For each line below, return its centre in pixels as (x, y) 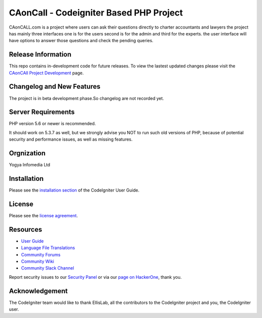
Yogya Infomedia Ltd (30, 165)
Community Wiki (38, 261)
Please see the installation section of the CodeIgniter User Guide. (74, 190)
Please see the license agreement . (43, 215)
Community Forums (41, 254)
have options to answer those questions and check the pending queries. (81, 41)
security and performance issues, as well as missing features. (71, 139)
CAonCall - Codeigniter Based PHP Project (96, 13)
